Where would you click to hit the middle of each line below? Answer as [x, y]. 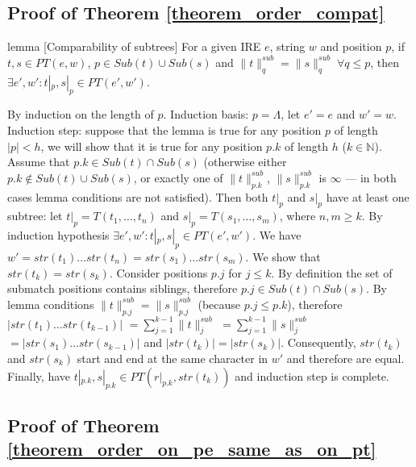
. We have [277, 235]
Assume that [39, 162]
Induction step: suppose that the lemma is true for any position [164, 129]
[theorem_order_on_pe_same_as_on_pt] [192, 449]
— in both [371, 177]
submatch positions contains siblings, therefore [123, 288]
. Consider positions [158, 272]
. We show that [283, 256]
